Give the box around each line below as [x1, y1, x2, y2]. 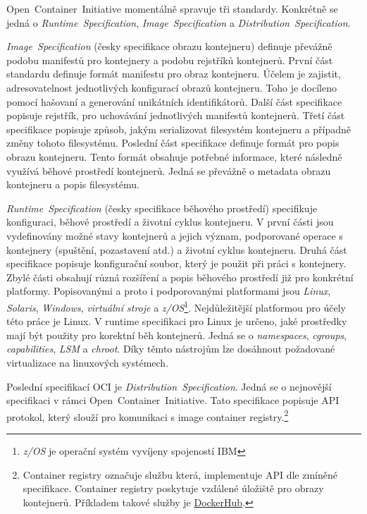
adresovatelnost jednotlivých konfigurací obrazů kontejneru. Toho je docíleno [6, 80, 337, 94]
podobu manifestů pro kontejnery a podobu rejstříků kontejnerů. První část [6, 52, 333, 67]
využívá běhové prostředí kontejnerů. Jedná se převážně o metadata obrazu [6, 163, 331, 178]
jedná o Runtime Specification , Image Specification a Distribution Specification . [6, 15, 351, 30]
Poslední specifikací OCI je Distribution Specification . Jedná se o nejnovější [6, 379, 332, 393]
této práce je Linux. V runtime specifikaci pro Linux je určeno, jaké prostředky [6, 314, 347, 329]
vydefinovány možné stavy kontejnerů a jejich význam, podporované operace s [6, 228, 343, 243]
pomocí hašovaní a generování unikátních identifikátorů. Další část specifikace [6, 94, 342, 109]
